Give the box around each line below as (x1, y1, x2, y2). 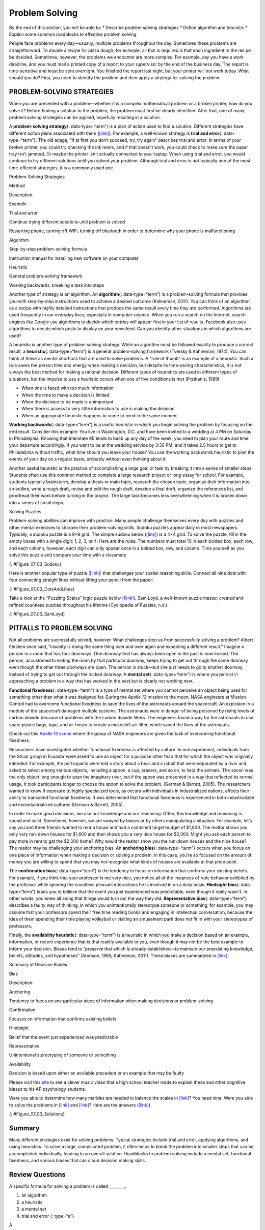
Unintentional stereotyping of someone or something (9, 1052, 116, 1058)
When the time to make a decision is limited (21, 392, 109, 398)
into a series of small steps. (9, 499, 65, 505)
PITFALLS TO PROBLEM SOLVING (9, 624, 113, 632)
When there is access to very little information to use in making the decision (21, 406, 175, 412)
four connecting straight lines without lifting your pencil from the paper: (9, 577, 154, 583)
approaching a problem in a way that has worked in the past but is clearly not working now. (9, 678, 193, 684)
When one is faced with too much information (21, 385, 114, 391)
